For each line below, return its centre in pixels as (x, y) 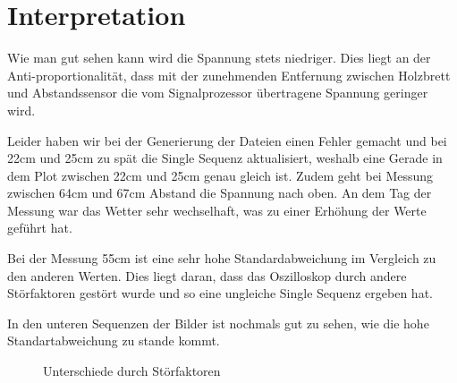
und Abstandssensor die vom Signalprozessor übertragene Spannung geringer (218, 93)
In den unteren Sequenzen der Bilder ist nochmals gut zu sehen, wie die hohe (218, 323)
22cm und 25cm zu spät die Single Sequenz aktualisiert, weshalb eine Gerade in (225, 158)
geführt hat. (40, 228)
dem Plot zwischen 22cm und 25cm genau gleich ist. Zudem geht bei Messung (220, 175)
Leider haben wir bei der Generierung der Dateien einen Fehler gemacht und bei (227, 140)
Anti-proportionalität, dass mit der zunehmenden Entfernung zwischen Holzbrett (229, 75)
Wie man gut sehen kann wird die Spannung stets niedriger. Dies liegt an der (219, 58)
